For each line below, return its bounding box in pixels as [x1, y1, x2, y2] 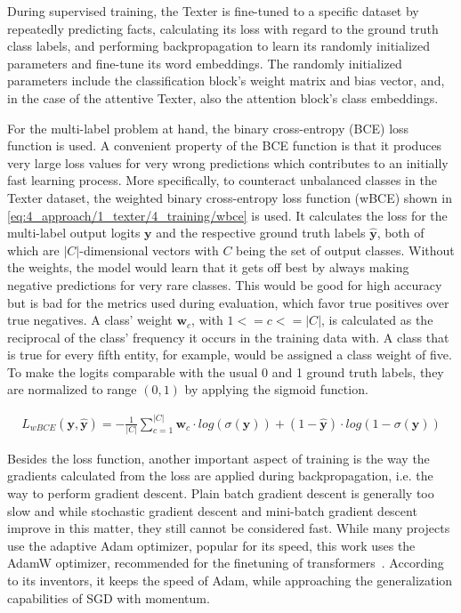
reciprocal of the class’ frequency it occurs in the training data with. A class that [7, 327, 449, 346]
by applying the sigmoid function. [184, 380, 368, 399]
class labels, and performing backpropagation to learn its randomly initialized [7, 36, 431, 55]
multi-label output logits [7, 223, 141, 242]
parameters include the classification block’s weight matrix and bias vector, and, [7, 71, 445, 90]
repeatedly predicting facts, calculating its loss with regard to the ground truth [7, 19, 439, 37]
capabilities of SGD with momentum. [7, 588, 210, 607]
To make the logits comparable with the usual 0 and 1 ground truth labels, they [7, 362, 444, 381]
